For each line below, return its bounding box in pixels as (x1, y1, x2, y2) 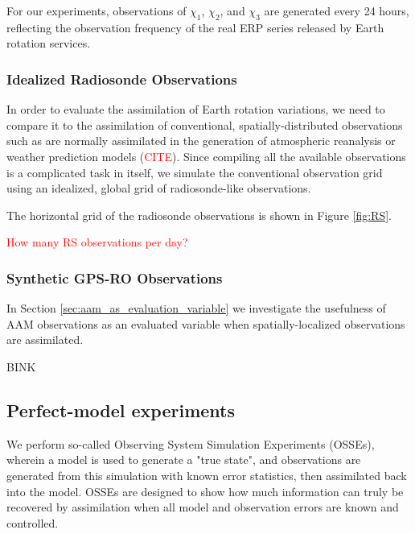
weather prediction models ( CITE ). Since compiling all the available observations (6, 147, 406, 164)
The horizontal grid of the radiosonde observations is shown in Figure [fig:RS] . (6, 206, 392, 223)
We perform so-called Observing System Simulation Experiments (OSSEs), (6, 435, 375, 452)
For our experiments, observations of (6, 2, 187, 19)
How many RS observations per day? (6, 234, 188, 250)
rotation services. (6, 35, 91, 52)
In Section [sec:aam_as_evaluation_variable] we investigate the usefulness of (6, 300, 386, 317)
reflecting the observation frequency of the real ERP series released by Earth (6, 19, 384, 35)
